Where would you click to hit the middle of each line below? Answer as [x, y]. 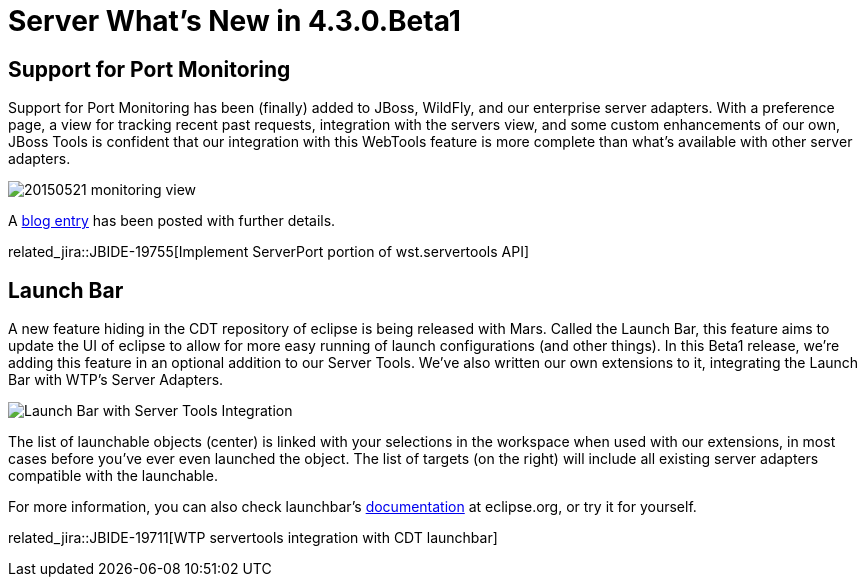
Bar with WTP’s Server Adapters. [116, 380]
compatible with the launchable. [113, 476]
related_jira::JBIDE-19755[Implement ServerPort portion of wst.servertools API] [269, 252]
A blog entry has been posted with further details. [172, 221]
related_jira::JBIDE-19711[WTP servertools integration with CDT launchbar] [253, 538]
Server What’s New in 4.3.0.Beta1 [234, 21]
